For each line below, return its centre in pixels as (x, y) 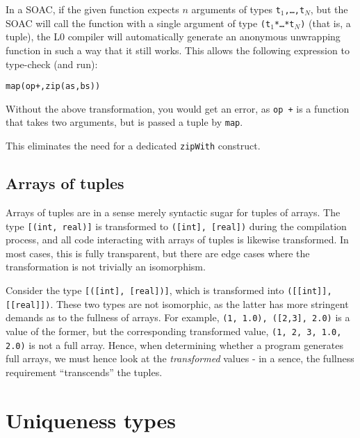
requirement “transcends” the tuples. (84, 372)
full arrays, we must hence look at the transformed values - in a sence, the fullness (180, 358)
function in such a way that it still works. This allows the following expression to (178, 50)
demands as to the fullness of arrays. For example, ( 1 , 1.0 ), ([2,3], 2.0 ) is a (178, 317)
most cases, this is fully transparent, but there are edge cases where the (158, 253)
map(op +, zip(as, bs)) (53, 87)
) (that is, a (326, 23)
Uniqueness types (91, 420)
